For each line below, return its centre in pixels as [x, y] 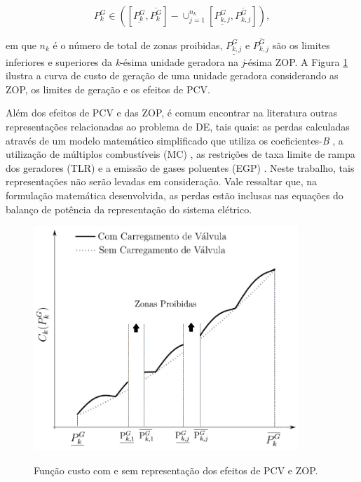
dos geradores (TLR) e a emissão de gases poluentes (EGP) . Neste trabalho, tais [180, 167]
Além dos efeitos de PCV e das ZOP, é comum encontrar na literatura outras [171, 113]
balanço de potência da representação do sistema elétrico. [129, 209]
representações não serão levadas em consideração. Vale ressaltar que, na [162, 181]
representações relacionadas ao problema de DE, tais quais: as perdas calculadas [178, 127]
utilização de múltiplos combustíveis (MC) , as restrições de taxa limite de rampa [180, 154]
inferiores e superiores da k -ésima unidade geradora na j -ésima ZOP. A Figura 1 [177, 61]
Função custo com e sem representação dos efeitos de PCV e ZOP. [176, 470]
